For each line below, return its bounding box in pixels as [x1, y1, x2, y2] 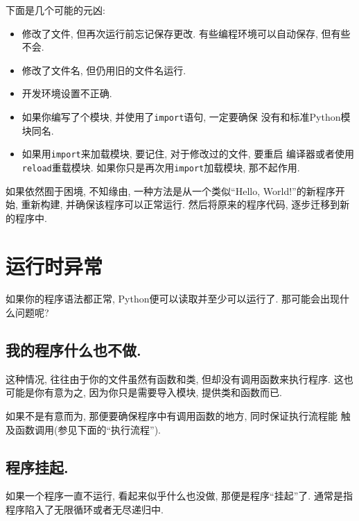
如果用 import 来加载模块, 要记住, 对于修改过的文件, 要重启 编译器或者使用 [21, 146, 355, 161]
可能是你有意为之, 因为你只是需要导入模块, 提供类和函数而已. [6, 385, 282, 400]
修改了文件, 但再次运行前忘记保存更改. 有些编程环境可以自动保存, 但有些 [21, 26, 351, 40]
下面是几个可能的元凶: [6, 3, 105, 17]
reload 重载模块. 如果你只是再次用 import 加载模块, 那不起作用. [21, 160, 300, 174]
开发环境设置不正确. [21, 86, 112, 101]
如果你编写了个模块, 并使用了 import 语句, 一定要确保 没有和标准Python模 [21, 109, 351, 123]
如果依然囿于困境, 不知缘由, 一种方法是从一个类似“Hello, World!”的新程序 [6, 183, 335, 198]
